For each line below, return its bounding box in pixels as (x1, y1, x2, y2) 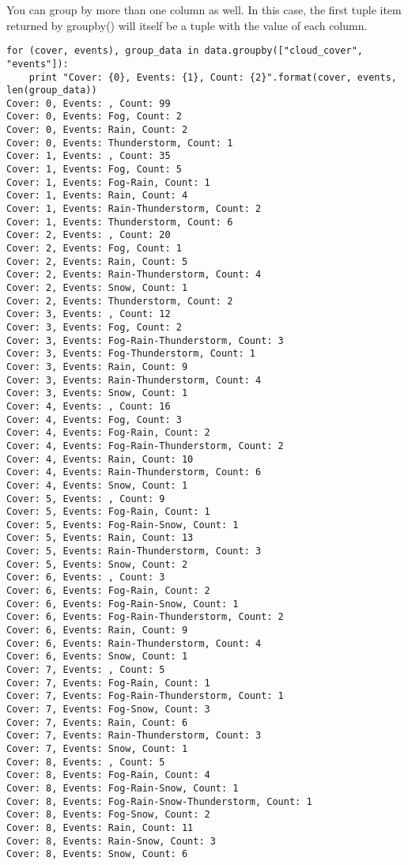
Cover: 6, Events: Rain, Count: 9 (6, 625, 188, 636)
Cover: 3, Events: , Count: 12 (6, 308, 171, 320)
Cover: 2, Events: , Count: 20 (6, 229, 171, 241)
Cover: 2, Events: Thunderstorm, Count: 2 (6, 295, 233, 307)
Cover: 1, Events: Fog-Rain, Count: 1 (6, 176, 210, 188)
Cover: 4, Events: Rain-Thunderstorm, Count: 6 (6, 466, 262, 478)
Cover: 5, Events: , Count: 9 (6, 493, 165, 504)
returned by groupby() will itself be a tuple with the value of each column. (6, 17, 368, 33)
